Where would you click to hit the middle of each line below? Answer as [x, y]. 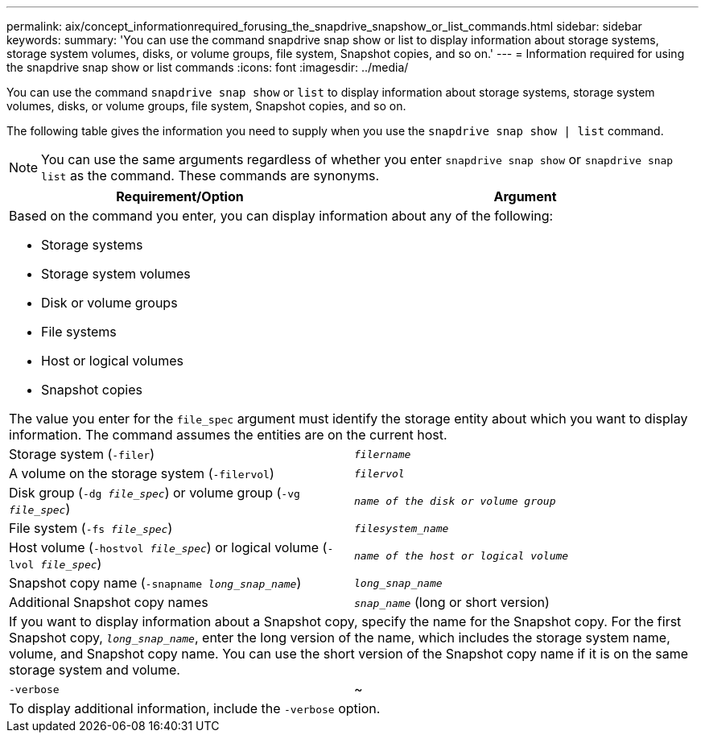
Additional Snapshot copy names [109, 602]
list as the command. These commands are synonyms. [210, 175]
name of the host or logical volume [462, 555]
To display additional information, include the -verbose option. [195, 708]
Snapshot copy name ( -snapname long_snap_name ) [155, 583]
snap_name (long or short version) [452, 602]
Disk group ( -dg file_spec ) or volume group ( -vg [155, 493]
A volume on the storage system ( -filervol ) [142, 473]
